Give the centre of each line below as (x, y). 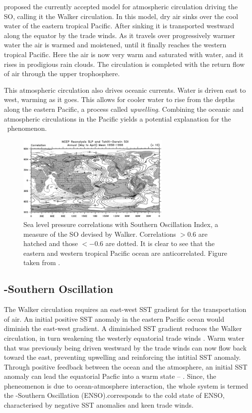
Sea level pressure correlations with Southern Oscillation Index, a (121, 224)
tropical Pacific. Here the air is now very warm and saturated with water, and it (124, 54)
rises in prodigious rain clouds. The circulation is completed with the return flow (124, 64)
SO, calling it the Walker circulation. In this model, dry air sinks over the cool (121, 16)
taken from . (42, 262)
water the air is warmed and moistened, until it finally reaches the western (115, 45)
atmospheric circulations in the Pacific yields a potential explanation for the (117, 118)
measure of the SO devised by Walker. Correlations (100, 234)
